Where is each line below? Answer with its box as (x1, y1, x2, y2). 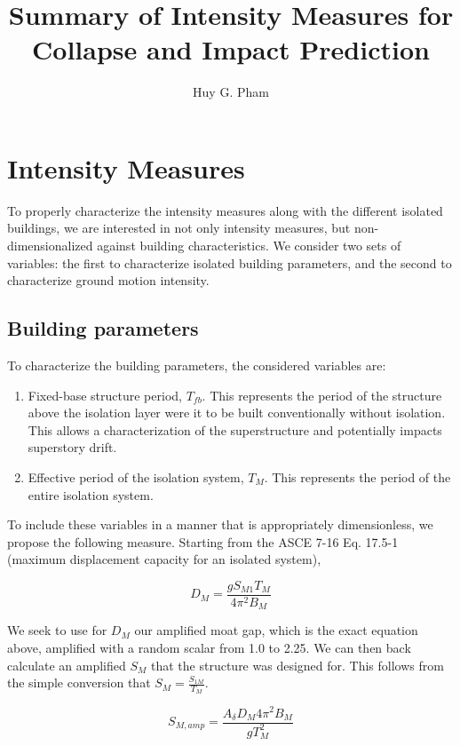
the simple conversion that (7, 673, 151, 692)
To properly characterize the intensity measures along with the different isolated (7, 201, 443, 219)
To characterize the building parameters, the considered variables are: (7, 356, 386, 375)
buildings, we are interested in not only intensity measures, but (7, 218, 351, 237)
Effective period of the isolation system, (28, 467, 244, 486)
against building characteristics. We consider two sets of (97, 236, 401, 255)
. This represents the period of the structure (202, 385, 442, 404)
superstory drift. (28, 438, 117, 456)
